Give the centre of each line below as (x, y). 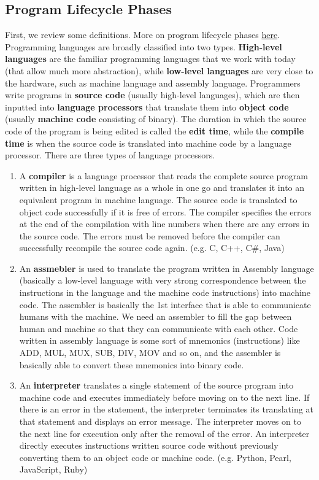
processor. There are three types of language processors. (110, 155)
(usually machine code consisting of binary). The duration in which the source (156, 119)
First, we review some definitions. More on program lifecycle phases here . (143, 35)
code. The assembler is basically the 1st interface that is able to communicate (165, 304)
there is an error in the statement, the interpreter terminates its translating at (166, 409)
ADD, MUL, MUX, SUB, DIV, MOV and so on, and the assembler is (150, 353)
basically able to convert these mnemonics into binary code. (132, 364)
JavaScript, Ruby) (53, 469)
